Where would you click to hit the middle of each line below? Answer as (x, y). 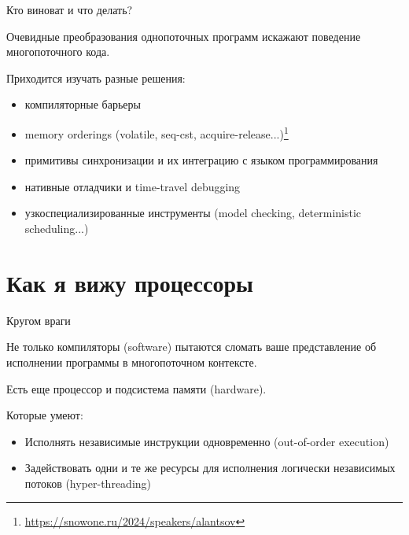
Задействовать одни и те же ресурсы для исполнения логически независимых (210, 468)
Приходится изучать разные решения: (96, 77)
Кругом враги (39, 320)
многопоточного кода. (58, 52)
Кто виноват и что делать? (70, 9)
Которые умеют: (45, 415)
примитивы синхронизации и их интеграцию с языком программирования (201, 160)
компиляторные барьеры (83, 104)
